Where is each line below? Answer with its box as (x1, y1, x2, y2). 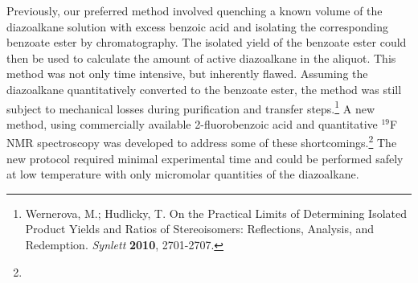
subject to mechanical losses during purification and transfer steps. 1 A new (6, 97, 375, 117)
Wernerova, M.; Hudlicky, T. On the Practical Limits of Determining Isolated (25, 204, 407, 221)
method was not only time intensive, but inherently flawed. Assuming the (6, 65, 368, 82)
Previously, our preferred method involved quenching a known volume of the (6, 2, 383, 18)
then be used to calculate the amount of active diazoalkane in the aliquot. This (6, 49, 396, 66)
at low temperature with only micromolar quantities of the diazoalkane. (6, 166, 359, 183)
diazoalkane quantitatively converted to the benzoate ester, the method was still (6, 80, 402, 97)
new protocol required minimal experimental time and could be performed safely (6, 150, 404, 166)
